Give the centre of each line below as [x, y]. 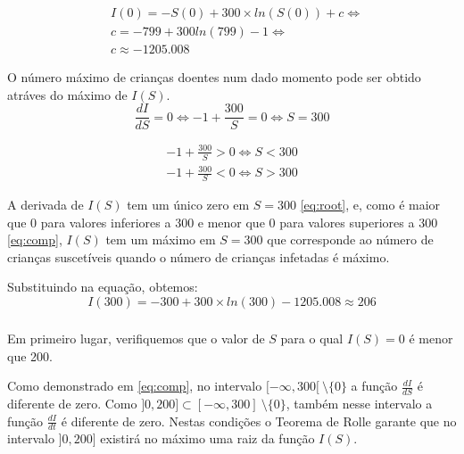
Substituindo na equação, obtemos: [103, 287]
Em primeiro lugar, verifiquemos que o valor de [136, 338]
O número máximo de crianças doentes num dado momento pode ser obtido [214, 77]
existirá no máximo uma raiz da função [207, 438]
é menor [431, 338]
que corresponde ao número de [350, 239]
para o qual [312, 338]
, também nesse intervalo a [359, 403]
